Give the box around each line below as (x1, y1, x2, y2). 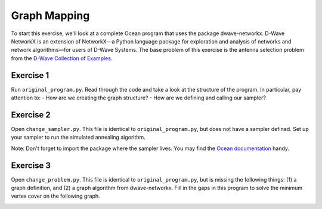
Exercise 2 (11, 110, 51, 120)
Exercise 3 (11, 160, 51, 170)
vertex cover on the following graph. (11, 192, 101, 199)
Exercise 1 (11, 70, 49, 80)
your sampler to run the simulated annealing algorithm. (11, 134, 145, 141)
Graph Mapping (11, 9, 90, 22)
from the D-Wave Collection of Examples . (11, 54, 113, 62)
